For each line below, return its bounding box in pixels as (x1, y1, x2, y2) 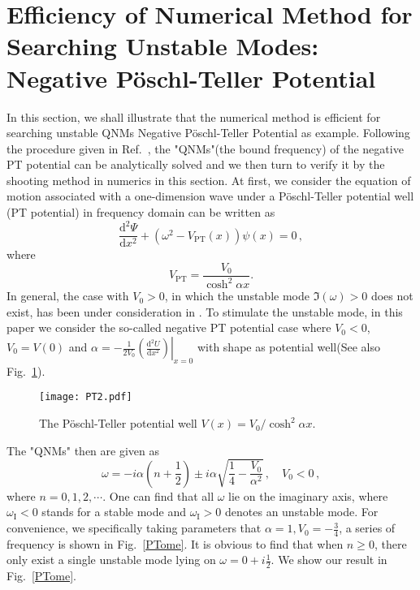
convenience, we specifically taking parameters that (6, 519, 262, 536)
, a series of (339, 519, 396, 536)
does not (370, 287, 414, 304)
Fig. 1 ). (6, 362, 45, 379)
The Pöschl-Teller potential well (39, 415, 197, 432)
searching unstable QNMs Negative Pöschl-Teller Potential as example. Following (6, 124, 410, 141)
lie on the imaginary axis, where (228, 487, 388, 504)
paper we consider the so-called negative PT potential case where (6, 319, 331, 336)
